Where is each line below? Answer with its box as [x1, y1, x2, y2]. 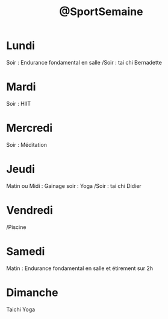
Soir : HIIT [6, 100, 31, 107]
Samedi [6, 244, 45, 258]
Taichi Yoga [6, 306, 36, 313]
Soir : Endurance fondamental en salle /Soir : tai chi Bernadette [6, 59, 163, 66]
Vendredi [6, 203, 53, 217]
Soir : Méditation [6, 141, 47, 148]
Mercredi [6, 121, 53, 135]
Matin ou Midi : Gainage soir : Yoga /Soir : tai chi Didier [6, 182, 142, 189]
